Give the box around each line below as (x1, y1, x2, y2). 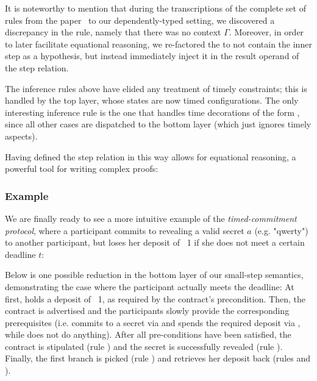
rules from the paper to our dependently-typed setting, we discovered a (5, 13, 275, 26)
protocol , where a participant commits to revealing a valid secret (5, 224, 244, 237)
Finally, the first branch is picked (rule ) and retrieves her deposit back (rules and (5, 352, 310, 365)
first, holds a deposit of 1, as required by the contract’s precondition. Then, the (5, 292, 305, 305)
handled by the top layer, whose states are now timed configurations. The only (5, 94, 299, 107)
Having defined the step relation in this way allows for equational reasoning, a (5, 150, 296, 163)
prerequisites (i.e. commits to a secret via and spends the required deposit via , (5, 316, 301, 329)
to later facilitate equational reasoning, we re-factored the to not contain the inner (5, 37, 312, 50)
